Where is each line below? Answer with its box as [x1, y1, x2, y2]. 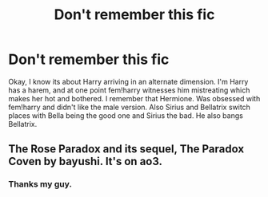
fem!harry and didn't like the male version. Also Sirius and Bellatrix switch [8, 102, 250, 112]
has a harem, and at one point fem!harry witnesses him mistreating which [8, 85, 250, 95]
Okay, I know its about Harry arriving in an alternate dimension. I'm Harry [8, 77, 249, 86]
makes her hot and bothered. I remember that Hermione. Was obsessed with [8, 93, 261, 103]
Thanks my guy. [8, 179, 72, 190]
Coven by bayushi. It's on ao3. [8, 155, 162, 168]
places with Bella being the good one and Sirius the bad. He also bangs [8, 110, 244, 120]
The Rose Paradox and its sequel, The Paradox [8, 142, 245, 156]
